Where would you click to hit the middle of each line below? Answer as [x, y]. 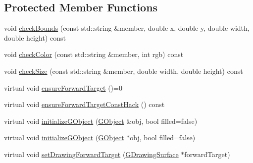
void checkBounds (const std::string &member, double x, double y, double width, [127, 28]
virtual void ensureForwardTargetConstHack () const [84, 104]
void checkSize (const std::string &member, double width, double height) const [124, 71]
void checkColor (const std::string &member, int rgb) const [94, 54]
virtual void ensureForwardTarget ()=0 [63, 87]
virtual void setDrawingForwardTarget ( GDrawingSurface [91, 154]
